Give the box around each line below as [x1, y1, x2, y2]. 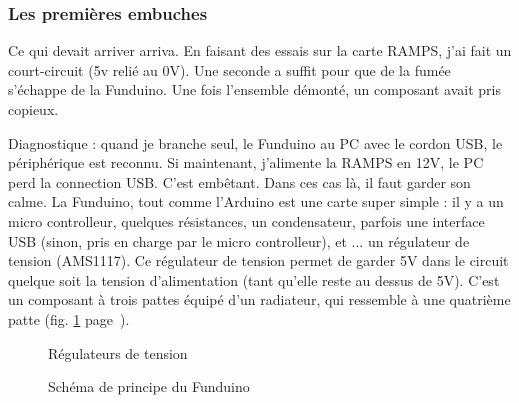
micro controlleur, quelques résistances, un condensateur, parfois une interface [8, 210, 485, 231]
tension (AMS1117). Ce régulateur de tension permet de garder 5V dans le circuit [8, 250, 509, 271]
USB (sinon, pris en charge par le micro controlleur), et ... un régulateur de [8, 230, 470, 251]
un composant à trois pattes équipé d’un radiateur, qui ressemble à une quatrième [8, 289, 511, 310]
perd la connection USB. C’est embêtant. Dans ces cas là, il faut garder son [8, 171, 471, 192]
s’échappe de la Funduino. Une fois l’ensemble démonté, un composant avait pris [8, 79, 501, 100]
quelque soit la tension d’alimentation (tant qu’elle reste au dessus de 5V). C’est [8, 269, 500, 290]
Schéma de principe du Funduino [48, 376, 250, 397]
